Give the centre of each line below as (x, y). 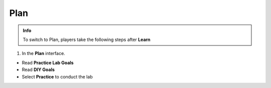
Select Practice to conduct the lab (57, 76)
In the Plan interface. (43, 53)
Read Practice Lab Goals (48, 62)
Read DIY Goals (38, 69)
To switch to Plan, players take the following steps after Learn (87, 39)
